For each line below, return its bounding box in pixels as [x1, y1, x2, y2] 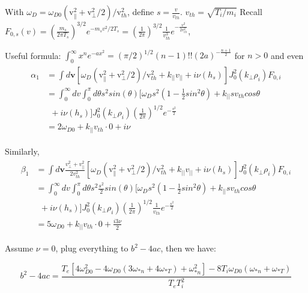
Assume [5, 242, 34, 254]
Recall [240, 5, 262, 17]
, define [127, 5, 154, 17]
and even [270, 49, 304, 61]
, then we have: [160, 242, 216, 254]
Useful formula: [5, 49, 61, 61]
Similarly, [5, 144, 40, 157]
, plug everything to [55, 242, 128, 254]
